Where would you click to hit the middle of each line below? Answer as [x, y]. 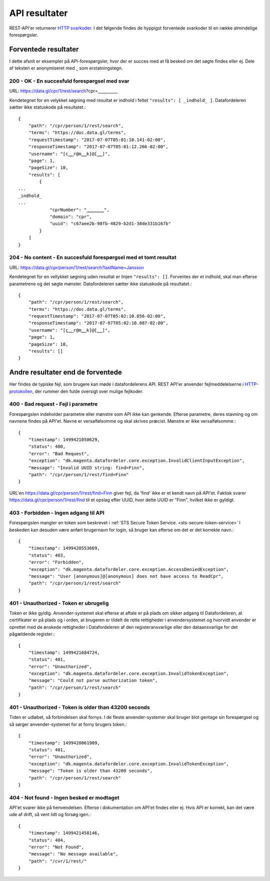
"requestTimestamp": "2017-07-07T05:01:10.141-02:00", [97, 140]
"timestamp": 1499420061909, [64, 743]
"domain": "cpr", [71, 217]
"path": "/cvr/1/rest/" [57, 861]
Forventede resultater [44, 49]
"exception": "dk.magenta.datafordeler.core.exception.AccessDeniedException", [129, 569]
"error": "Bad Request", [59, 454]
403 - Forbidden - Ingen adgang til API [57, 513]
